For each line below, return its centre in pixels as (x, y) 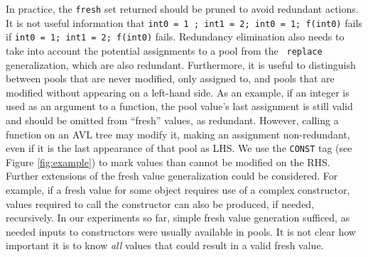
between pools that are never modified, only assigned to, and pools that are (170, 78)
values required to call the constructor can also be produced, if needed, (160, 203)
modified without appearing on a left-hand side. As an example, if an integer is (178, 92)
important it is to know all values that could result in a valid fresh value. (165, 245)
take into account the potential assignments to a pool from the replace (164, 50)
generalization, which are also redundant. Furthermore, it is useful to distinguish (181, 64)
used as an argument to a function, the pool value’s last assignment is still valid (179, 106)
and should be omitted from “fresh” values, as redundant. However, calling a (172, 120)
